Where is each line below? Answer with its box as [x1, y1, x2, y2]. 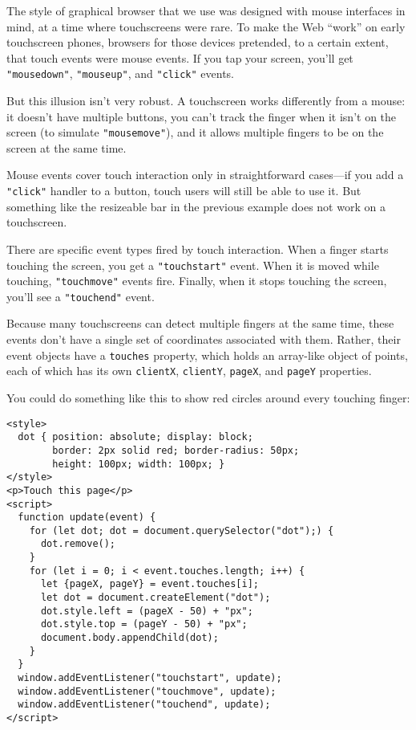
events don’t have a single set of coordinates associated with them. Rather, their [6, 331, 401, 348]
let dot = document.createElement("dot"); [40, 592, 271, 604]
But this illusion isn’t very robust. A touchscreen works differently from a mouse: [6, 92, 406, 109]
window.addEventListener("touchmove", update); [18, 685, 277, 697]
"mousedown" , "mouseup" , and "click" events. [6, 65, 235, 82]
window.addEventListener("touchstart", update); [18, 672, 282, 684]
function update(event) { [18, 512, 156, 524]
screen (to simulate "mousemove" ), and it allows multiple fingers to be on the [6, 124, 384, 141]
